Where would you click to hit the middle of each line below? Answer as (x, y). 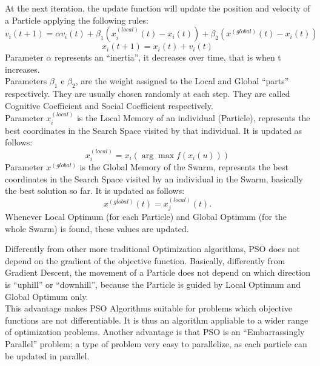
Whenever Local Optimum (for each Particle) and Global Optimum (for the (146, 217)
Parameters (26, 81)
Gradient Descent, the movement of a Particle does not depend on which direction (158, 272)
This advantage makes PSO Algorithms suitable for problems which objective (148, 308)
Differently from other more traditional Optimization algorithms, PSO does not (152, 249)
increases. (22, 69)
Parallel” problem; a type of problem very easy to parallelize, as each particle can (156, 343)
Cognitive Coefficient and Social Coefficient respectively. (109, 105)
